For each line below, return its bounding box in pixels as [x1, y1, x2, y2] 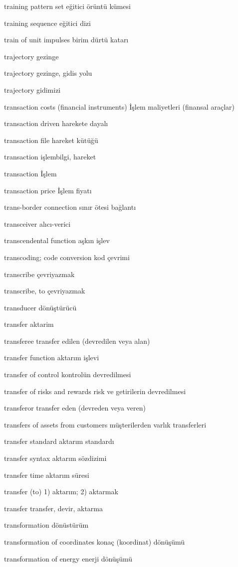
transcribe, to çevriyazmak [4, 285, 85, 296]
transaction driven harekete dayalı [4, 118, 108, 129]
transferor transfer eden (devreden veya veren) [4, 403, 146, 413]
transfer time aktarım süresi [4, 469, 89, 480]
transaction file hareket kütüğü [4, 135, 98, 145]
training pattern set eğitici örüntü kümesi [4, 1, 131, 11]
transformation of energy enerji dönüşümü [4, 553, 133, 564]
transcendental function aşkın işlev [4, 235, 110, 246]
